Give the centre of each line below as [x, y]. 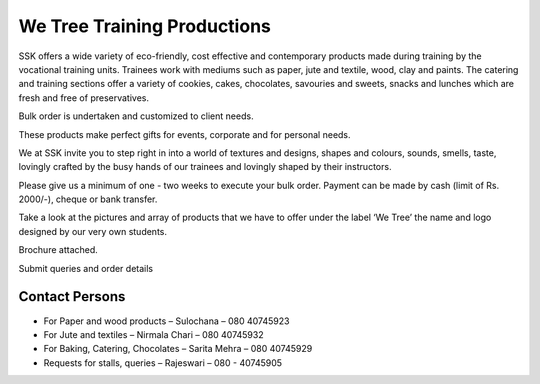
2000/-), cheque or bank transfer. [88, 199]
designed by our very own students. [93, 231]
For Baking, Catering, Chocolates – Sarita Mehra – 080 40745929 [178, 349]
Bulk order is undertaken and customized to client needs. [136, 116]
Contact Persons [72, 296]
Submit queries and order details [86, 268]
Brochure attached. [58, 250]
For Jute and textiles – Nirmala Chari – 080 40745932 [153, 334]
